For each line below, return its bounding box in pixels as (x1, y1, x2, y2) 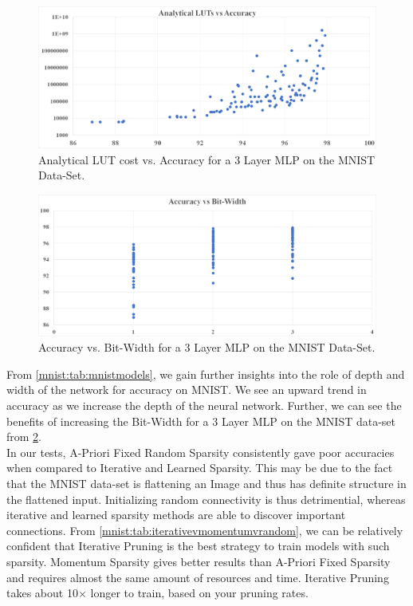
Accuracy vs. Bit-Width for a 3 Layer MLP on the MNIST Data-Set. (38, 339, 376, 356)
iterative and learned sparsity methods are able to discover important (6, 506, 346, 523)
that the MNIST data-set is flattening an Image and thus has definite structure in (6, 474, 407, 491)
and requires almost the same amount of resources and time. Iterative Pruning (6, 569, 389, 585)
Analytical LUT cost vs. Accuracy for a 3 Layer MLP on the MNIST (38, 151, 376, 167)
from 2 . (6, 428, 42, 445)
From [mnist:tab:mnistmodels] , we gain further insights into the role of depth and (6, 365, 405, 382)
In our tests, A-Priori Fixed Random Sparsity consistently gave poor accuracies (6, 443, 395, 460)
